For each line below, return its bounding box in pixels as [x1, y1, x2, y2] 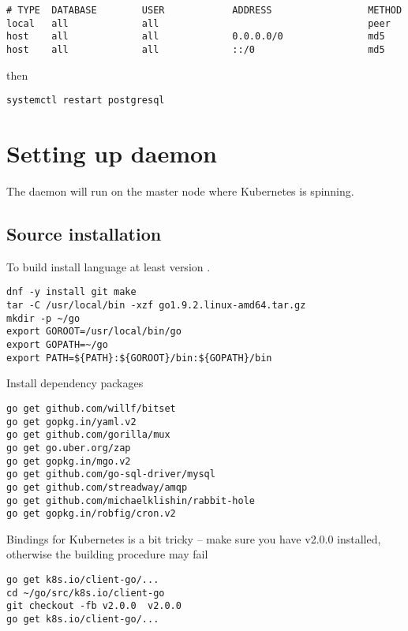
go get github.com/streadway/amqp [6, 481, 188, 493]
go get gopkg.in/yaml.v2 [6, 416, 137, 428]
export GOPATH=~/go [6, 339, 108, 351]
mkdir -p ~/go [6, 312, 80, 324]
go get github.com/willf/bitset [6, 402, 176, 414]
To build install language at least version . [6, 258, 211, 274]
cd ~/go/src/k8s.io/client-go [6, 587, 165, 599]
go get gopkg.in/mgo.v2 [6, 455, 131, 467]
